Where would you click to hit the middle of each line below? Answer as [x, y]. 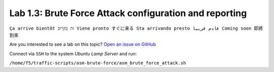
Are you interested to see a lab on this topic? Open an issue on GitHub [83, 44]
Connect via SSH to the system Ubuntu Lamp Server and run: [73, 53]
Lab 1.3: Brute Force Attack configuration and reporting [128, 13]
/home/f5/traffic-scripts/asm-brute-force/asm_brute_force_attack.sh [98, 63]
